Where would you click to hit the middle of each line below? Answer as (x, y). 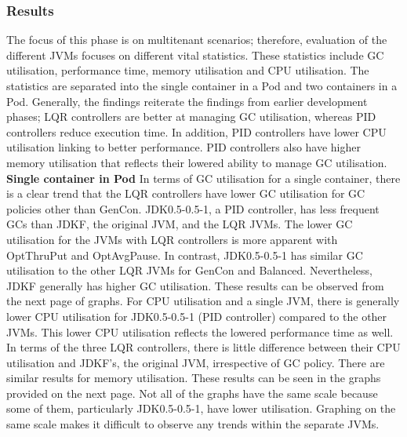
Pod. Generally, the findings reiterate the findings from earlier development (187, 101)
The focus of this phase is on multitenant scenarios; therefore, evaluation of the (197, 40)
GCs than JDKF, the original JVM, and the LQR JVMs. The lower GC (180, 224)
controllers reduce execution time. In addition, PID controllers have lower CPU (196, 131)
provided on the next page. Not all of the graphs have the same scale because (192, 393)
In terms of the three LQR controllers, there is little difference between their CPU (203, 347)
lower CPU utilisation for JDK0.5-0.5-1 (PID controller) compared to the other (197, 316)
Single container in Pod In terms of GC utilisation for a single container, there (203, 178)
